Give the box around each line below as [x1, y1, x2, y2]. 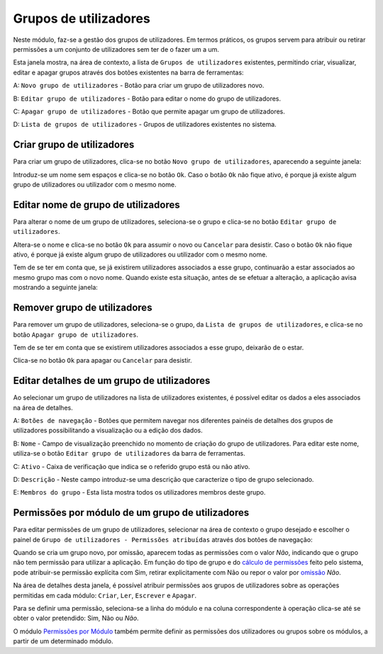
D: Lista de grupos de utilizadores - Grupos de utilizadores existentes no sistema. [13, 120, 277, 129]
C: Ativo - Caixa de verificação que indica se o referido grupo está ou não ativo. [13, 462, 250, 470]
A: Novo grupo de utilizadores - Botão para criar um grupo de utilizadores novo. [13, 81, 265, 90]
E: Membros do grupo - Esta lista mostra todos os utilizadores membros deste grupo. [13, 488, 266, 497]
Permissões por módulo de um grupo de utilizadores [13, 507, 250, 519]
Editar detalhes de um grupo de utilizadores [13, 375, 211, 387]
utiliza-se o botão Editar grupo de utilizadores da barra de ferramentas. [13, 449, 246, 458]
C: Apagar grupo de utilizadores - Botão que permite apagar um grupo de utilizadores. [13, 107, 285, 115]
